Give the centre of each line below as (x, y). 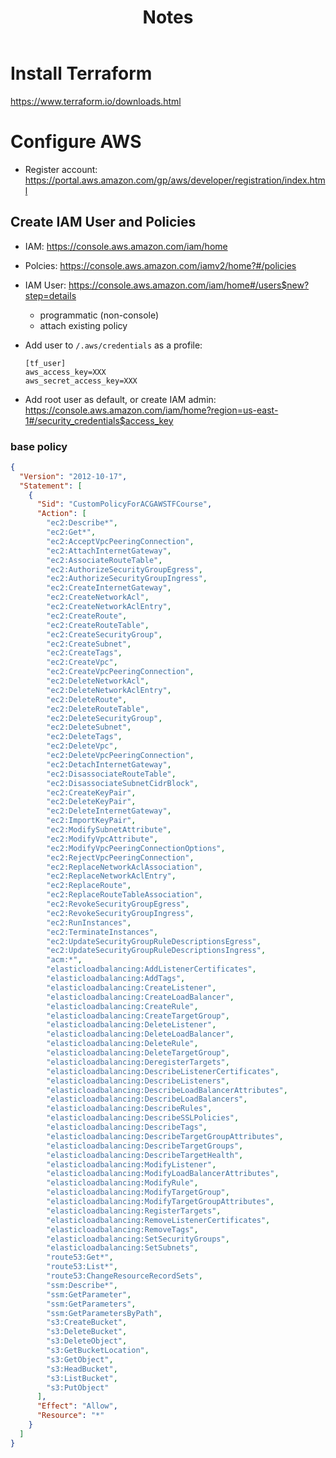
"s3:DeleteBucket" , (87, 1332)
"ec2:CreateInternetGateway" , (109, 588)
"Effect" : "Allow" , (77, 1406)
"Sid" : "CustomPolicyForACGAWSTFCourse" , (124, 504)
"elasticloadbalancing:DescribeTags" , (127, 1127)
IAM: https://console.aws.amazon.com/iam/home (126, 246)
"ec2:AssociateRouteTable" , (104, 560)
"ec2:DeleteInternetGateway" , (109, 811)
